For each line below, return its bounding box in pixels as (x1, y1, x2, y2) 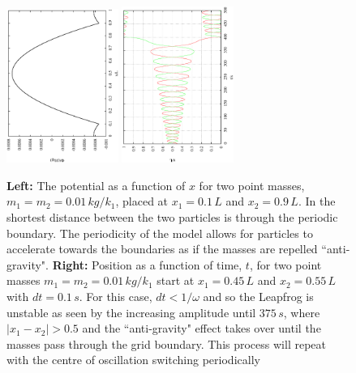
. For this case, (79, 288, 152, 305)
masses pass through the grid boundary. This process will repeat (6, 335, 326, 352)
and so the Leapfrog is (203, 288, 314, 305)
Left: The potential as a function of (6, 176, 186, 193)
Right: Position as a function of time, (52, 256, 242, 273)
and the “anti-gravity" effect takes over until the (82, 320, 321, 337)
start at (157, 272, 195, 289)
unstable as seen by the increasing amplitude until (6, 303, 256, 320)
